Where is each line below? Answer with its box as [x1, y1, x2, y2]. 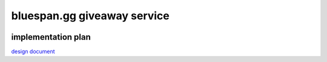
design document [11, 48, 55, 55]
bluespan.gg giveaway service [11, 9, 170, 22]
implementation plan [11, 32, 91, 42]
